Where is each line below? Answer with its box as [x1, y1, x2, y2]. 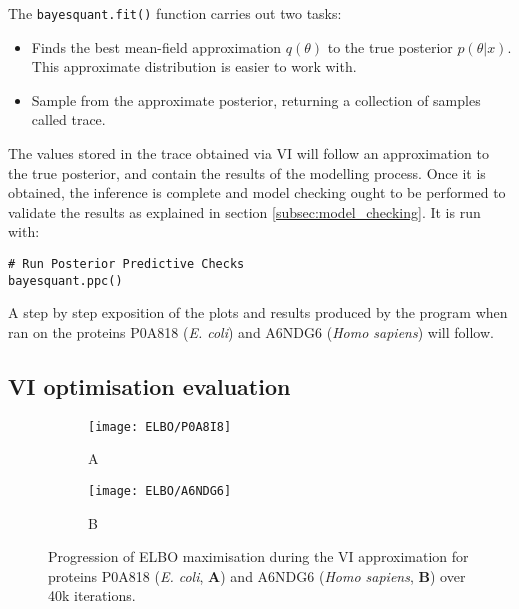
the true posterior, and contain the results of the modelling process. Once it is [8, 162, 486, 183]
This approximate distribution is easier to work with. [31, 56, 357, 77]
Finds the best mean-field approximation [31, 36, 282, 57]
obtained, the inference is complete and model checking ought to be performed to [8, 182, 506, 203]
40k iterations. [48, 585, 136, 606]
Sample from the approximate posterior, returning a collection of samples [31, 89, 481, 110]
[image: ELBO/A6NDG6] [88, 483, 232, 498]
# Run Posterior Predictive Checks [8, 257, 245, 271]
